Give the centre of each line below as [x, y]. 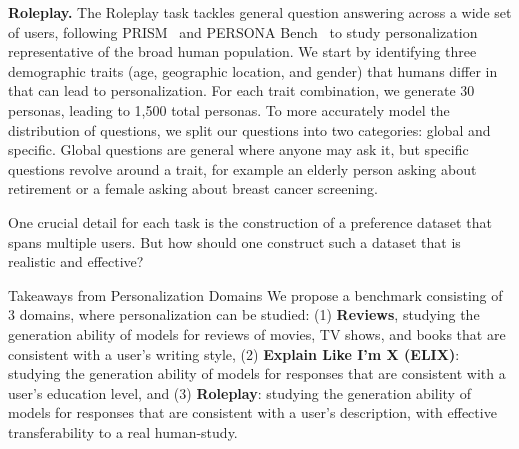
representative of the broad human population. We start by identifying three [242, 51]
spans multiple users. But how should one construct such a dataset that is [234, 241]
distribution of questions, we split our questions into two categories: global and [249, 129]
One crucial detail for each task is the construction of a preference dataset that [250, 221]
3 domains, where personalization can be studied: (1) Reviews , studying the [244, 314]
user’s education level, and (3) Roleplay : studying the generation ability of [239, 392]
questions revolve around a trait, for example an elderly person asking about [242, 168]
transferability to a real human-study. [123, 431]
